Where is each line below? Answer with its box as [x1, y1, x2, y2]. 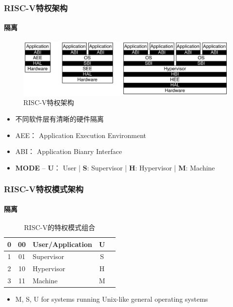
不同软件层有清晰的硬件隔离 [15, 114, 104, 124]
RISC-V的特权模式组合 [24, 222, 95, 232]
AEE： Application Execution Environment [15, 130, 147, 140]
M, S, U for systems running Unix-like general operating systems [15, 294, 208, 304]
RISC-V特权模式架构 [4, 183, 83, 195]
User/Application [33, 239, 92, 249]
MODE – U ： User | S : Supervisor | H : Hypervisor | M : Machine [15, 162, 215, 172]
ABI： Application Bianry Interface [15, 146, 122, 156]
